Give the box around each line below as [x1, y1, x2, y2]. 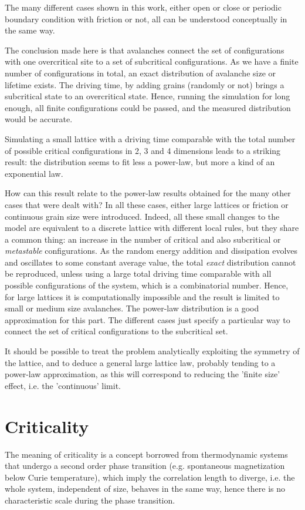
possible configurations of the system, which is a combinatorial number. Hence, [5, 279, 289, 291]
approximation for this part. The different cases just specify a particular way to [5, 313, 290, 326]
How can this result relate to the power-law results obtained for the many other [5, 187, 291, 199]
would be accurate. [5, 113, 73, 125]
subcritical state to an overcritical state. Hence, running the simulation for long [5, 90, 290, 102]
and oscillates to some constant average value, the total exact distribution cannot [5, 256, 296, 268]
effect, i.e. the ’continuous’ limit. [5, 379, 121, 391]
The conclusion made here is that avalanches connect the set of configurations [5, 43, 284, 56]
